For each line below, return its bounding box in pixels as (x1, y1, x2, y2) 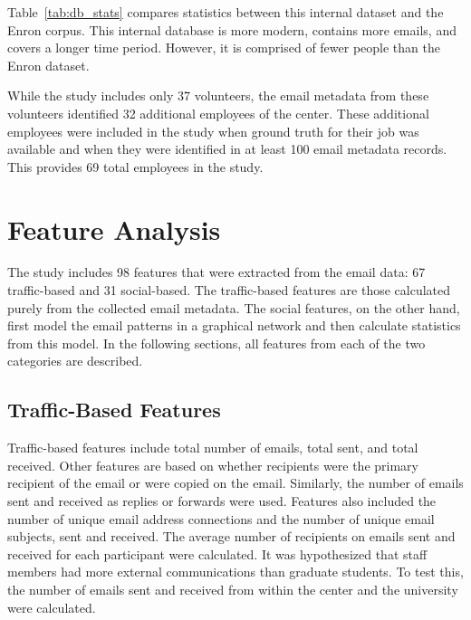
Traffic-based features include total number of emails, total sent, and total (7, 438, 418, 457)
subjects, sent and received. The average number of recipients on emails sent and (7, 527, 456, 546)
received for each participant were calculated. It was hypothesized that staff (7, 544, 428, 563)
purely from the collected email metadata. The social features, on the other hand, (7, 298, 460, 317)
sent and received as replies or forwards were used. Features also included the (7, 491, 437, 510)
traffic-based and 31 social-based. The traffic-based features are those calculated (7, 281, 451, 300)
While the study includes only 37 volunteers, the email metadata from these (7, 86, 429, 105)
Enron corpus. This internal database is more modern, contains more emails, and (7, 20, 457, 39)
